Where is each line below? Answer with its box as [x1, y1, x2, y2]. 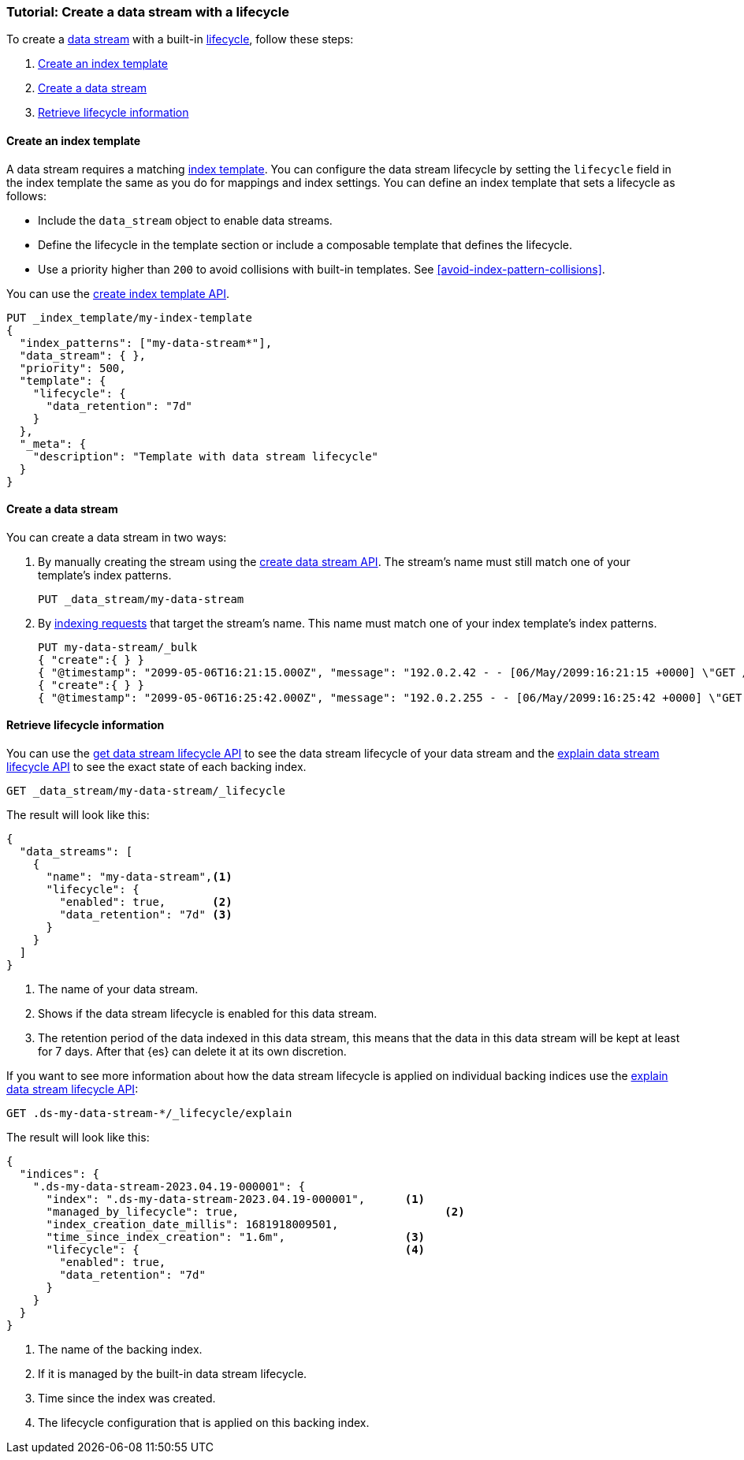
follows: [6, 188, 46, 203]
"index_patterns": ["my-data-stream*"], [19, 336, 273, 349]
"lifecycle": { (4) [46, 1243, 426, 1257]
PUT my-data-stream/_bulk [38, 640, 198, 654]
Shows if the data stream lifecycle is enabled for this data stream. [38, 1007, 378, 1021]
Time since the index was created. [38, 1391, 216, 1406]
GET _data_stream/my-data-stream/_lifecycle [6, 784, 286, 798]
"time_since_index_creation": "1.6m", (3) [46, 1231, 426, 1244]
